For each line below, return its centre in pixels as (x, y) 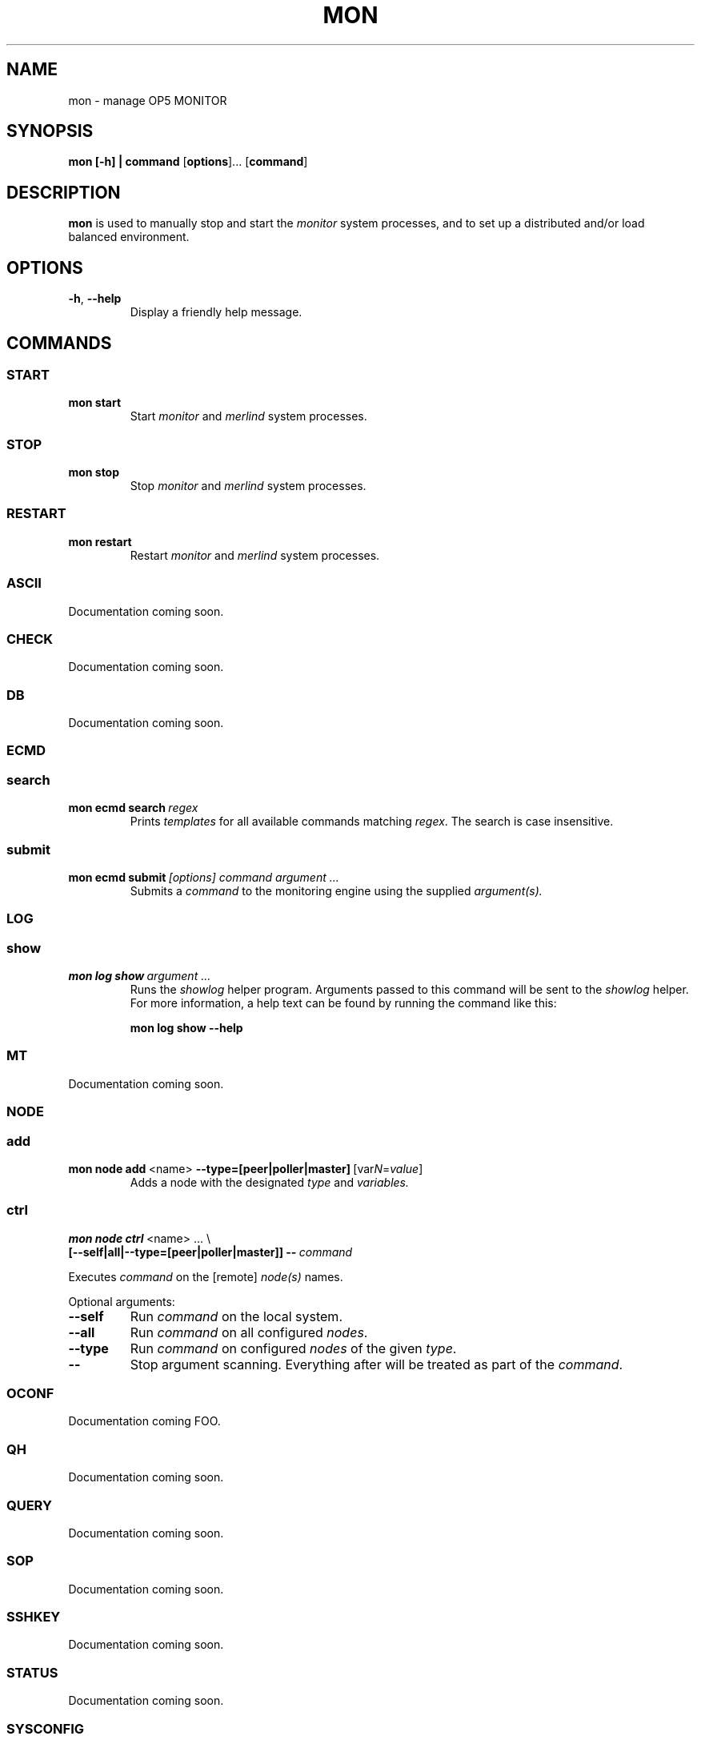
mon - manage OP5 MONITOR (148, 100)
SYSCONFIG (46, 1728)
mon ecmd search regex (133, 808)
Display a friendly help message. (216, 312)
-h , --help (95, 299)
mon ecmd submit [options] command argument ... (204, 877)
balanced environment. (129, 237)
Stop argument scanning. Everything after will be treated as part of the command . (377, 1364)
